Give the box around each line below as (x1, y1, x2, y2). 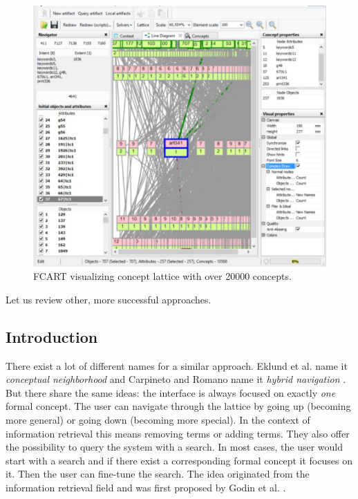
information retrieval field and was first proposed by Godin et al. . (6, 480, 286, 494)
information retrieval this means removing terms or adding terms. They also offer (6, 426, 350, 440)
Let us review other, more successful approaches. (6, 292, 211, 306)
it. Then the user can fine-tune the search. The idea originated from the (6, 467, 310, 481)
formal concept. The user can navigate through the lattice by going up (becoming (6, 399, 351, 413)
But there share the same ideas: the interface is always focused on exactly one (6, 385, 336, 399)
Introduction (6, 326, 98, 347)
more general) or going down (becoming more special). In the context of (6, 413, 310, 427)
